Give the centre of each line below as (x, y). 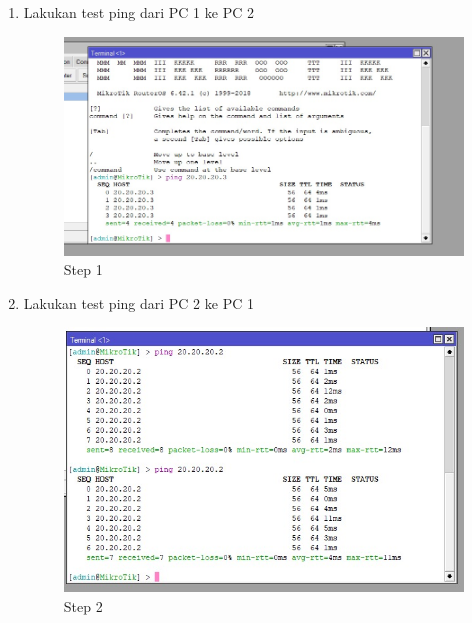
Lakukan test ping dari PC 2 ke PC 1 (138, 302)
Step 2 (83, 606)
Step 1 (83, 269)
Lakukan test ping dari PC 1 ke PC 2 (138, 12)
